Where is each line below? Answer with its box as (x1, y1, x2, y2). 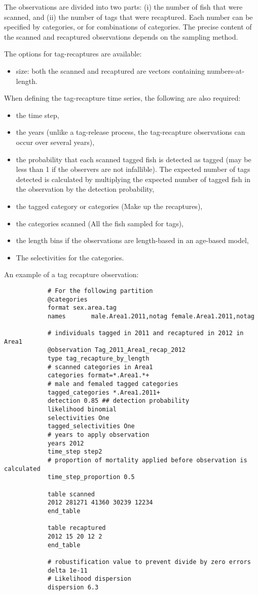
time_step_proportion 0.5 (47, 473, 135, 481)
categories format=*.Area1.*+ (47, 372, 150, 379)
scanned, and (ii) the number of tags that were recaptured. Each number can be (4, 11, 253, 22)
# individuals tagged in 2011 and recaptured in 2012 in (47, 330, 244, 337)
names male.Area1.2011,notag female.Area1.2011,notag (47, 312, 254, 320)
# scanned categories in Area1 (47, 363, 153, 371)
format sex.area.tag (47, 304, 117, 312)
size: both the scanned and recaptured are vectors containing (16, 65, 205, 76)
